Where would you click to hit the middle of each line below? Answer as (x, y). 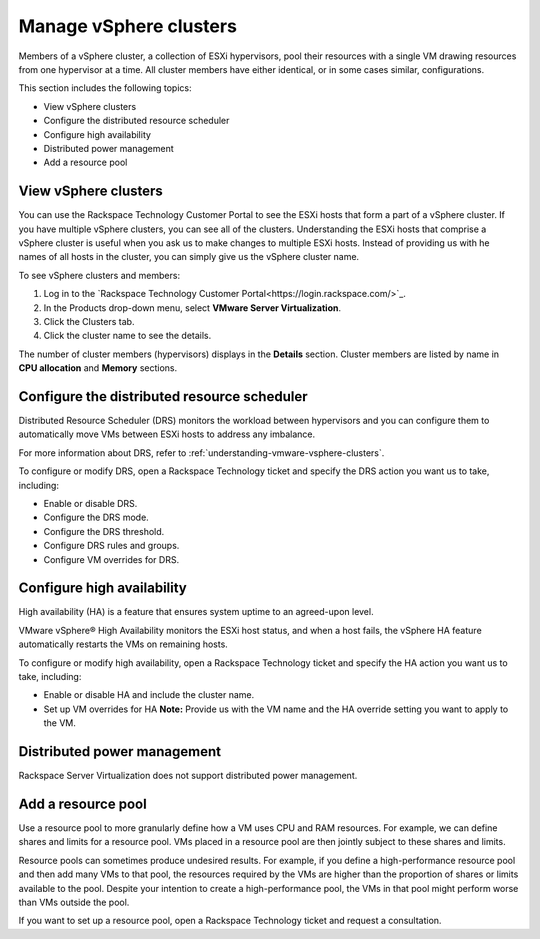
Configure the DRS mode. (96, 517)
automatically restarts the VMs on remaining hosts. (123, 644)
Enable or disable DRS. (90, 503)
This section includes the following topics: (105, 88)
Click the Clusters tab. (89, 321)
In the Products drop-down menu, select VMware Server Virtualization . (192, 307)
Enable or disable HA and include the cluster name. (149, 695)
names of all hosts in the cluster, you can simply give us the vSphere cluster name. (189, 257)
